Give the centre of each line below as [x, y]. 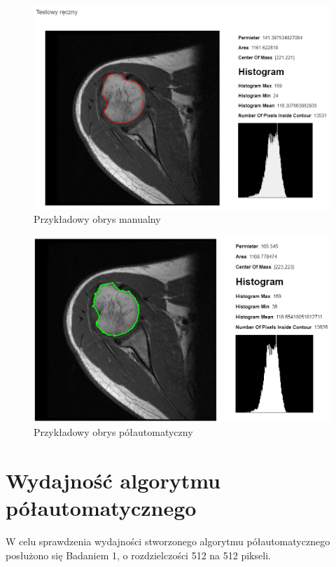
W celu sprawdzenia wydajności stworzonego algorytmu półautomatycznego [168, 541]
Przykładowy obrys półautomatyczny [113, 432]
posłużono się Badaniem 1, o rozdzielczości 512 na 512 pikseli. [138, 555]
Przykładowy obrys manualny [97, 219]
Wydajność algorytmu [113, 480]
